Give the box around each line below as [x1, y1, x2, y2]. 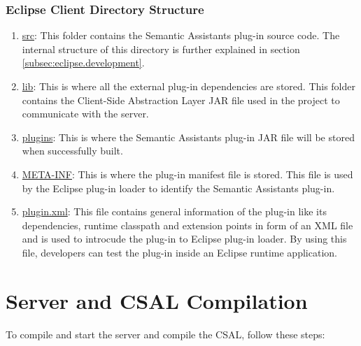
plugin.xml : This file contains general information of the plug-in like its [22, 204, 327, 219]
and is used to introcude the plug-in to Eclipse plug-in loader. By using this [22, 231, 347, 246]
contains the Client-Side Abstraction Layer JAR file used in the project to [22, 92, 340, 107]
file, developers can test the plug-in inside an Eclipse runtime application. [22, 245, 337, 259]
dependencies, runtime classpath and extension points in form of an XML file [22, 217, 353, 232]
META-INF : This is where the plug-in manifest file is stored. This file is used [22, 166, 353, 181]
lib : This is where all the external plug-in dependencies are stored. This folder [22, 79, 356, 93]
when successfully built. [22, 143, 123, 158]
